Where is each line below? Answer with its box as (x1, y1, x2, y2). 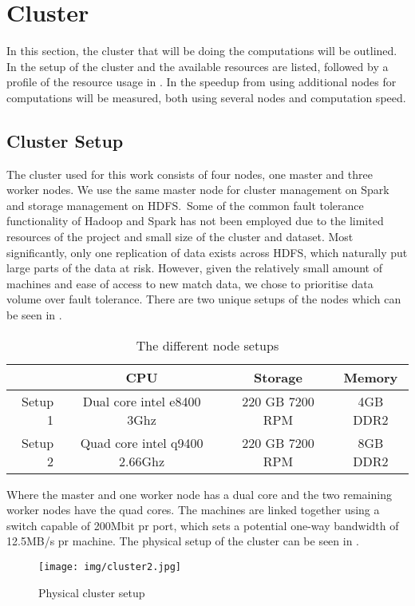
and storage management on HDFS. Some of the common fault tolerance (6, 196, 364, 213)
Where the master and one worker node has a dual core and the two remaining (6, 485, 392, 502)
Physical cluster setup (38, 584, 145, 600)
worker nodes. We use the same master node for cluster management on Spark (6, 181, 389, 198)
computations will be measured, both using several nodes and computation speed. (6, 89, 406, 105)
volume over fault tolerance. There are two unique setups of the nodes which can (6, 291, 401, 307)
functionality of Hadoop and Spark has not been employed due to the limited (6, 212, 384, 229)
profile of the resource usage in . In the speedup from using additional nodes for (6, 73, 397, 90)
